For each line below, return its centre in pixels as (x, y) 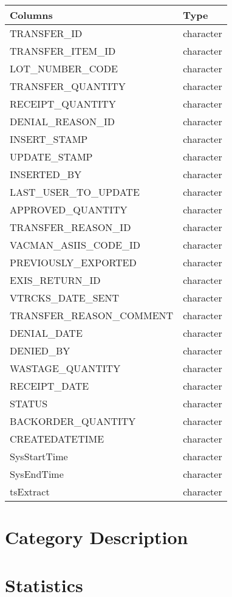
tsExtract (30, 492)
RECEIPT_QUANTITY (63, 104)
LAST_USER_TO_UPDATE (75, 192)
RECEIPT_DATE (49, 386)
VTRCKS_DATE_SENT (65, 298)
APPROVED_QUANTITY (69, 209)
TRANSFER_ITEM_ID (63, 51)
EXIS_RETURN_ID (55, 280)
